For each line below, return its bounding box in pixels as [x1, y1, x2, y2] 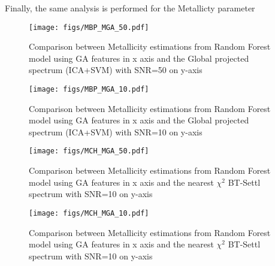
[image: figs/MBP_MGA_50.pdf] [29, 23, 149, 32]
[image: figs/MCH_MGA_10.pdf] [29, 208, 149, 217]
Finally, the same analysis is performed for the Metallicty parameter [5, 2, 255, 14]
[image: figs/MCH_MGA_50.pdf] [29, 147, 149, 156]
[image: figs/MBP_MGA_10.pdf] [29, 85, 149, 94]
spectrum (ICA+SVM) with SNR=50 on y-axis [29, 64, 203, 76]
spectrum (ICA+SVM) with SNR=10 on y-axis [29, 125, 203, 138]
